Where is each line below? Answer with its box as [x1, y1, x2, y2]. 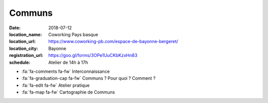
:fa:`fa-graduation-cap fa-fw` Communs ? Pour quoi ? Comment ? [21, 75, 156, 81]
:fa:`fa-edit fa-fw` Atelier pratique [21, 82, 90, 88]
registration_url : [9, 52, 43, 58]
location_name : [9, 31, 42, 37]
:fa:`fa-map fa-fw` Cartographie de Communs [21, 89, 115, 95]
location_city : [9, 45, 38, 51]
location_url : [9, 39, 36, 45]
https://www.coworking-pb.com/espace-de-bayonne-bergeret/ [48, 39, 179, 45]
